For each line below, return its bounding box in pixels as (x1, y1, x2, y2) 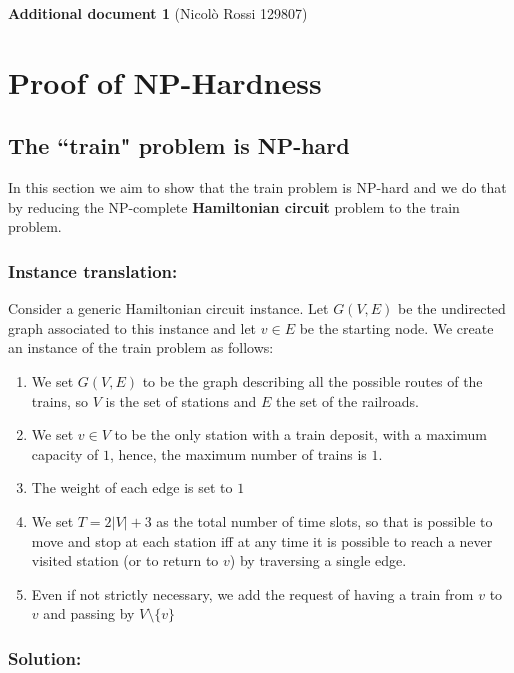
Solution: (8, 645, 82, 670)
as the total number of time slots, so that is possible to (156, 510, 493, 531)
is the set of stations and (105, 390, 257, 411)
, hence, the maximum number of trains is (109, 443, 367, 464)
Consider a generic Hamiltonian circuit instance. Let (8, 298, 329, 319)
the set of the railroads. (275, 390, 419, 411)
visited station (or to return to (31, 550, 219, 571)
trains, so (31, 390, 88, 411)
